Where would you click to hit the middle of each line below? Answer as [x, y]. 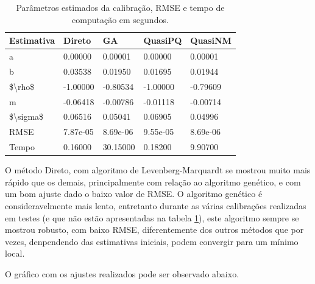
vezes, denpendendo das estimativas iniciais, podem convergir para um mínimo [152, 241]
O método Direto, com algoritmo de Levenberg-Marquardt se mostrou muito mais [158, 170]
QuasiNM [211, 40]
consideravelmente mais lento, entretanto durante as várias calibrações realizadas [156, 205]
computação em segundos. [120, 19]
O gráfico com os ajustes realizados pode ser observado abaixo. [122, 273]
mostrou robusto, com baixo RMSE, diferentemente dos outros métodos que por [154, 230]
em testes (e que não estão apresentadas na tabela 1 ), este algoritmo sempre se [152, 217]
